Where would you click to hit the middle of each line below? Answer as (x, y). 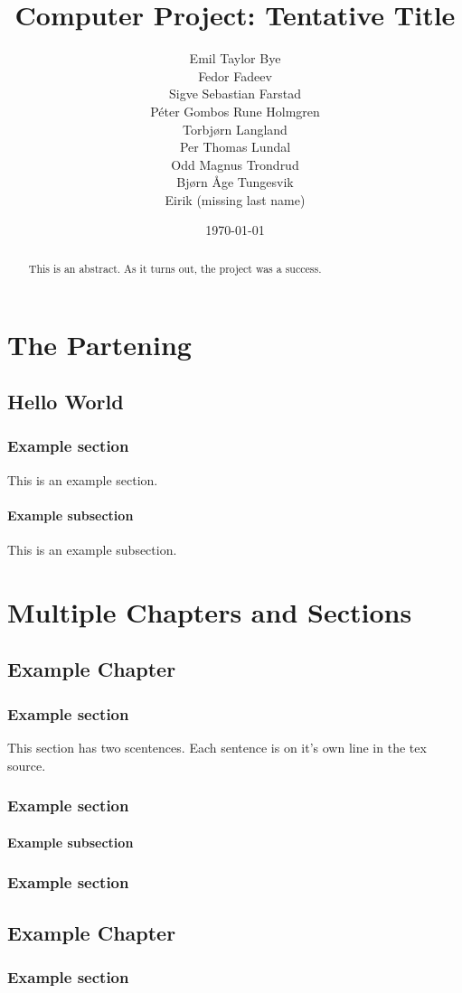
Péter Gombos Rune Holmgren (235, 111)
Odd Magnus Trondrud (235, 164)
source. (27, 765)
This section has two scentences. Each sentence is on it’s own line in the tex (217, 748)
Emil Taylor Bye (235, 58)
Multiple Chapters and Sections (210, 611)
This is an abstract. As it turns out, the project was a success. (175, 268)
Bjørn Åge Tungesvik (235, 182)
